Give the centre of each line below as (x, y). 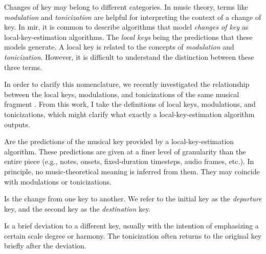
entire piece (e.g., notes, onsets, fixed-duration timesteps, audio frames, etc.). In (129, 161)
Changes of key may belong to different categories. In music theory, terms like (126, 7)
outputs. (17, 124)
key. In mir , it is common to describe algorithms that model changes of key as (126, 27)
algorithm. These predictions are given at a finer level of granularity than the (125, 151)
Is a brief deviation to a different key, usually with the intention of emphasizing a (131, 226)
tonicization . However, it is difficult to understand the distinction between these (129, 56)
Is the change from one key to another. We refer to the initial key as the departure (133, 199)
